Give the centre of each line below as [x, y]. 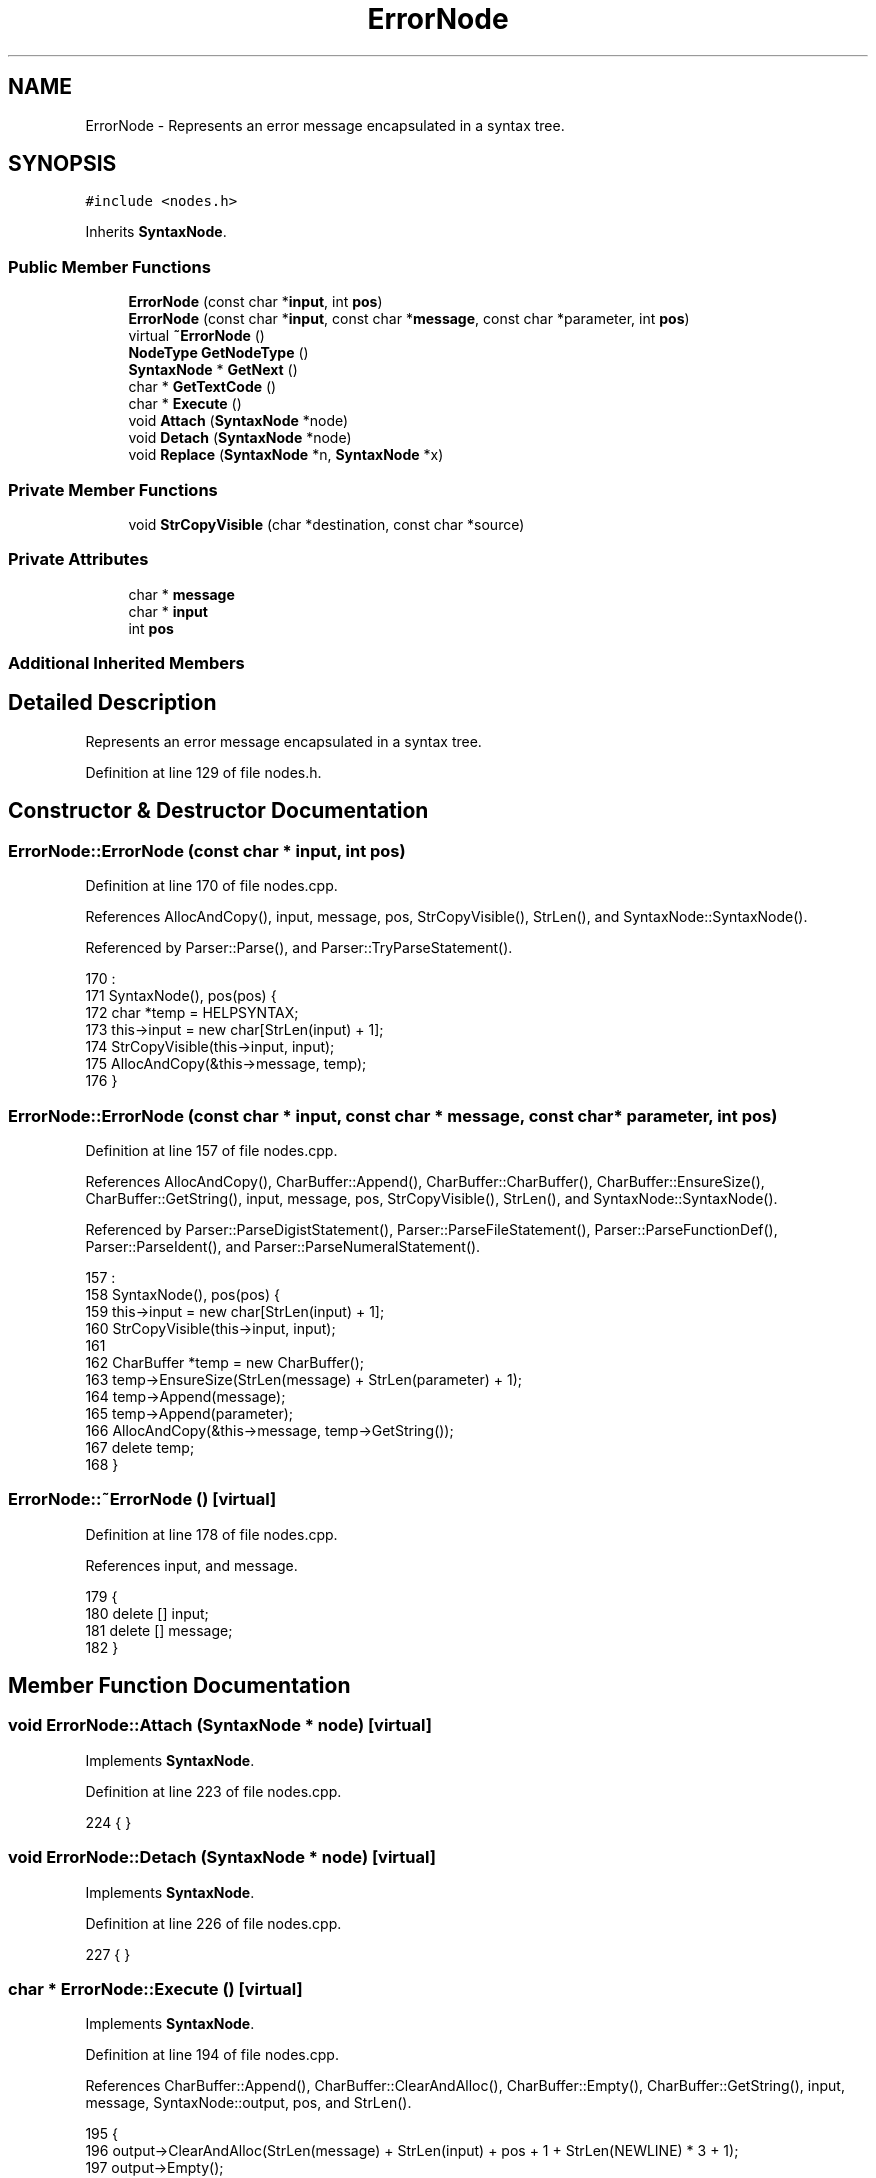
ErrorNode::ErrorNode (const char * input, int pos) [207, 850]
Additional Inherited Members [126, 663]
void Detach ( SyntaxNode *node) [240, 438]
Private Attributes [78, 559]
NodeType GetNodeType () [218, 353]
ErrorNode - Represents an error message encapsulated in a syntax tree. [325, 125]
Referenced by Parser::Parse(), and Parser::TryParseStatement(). [299, 948]
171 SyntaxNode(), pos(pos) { [181, 996]
